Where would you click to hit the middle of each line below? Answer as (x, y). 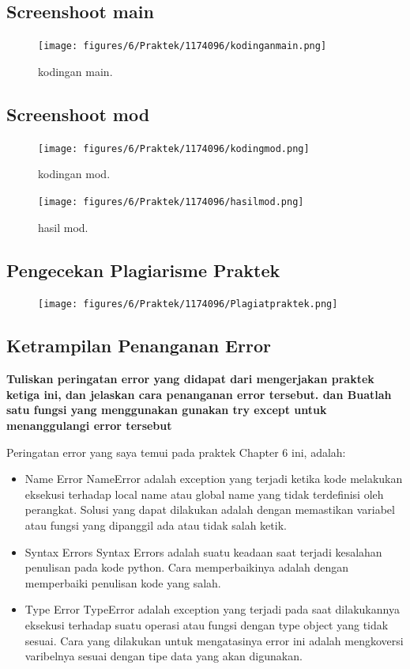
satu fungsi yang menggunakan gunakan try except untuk (167, 410)
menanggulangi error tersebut (89, 425)
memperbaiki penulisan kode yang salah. (123, 582)
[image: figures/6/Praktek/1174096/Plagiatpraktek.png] (188, 304)
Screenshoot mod (78, 114)
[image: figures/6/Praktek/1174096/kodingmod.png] (174, 148)
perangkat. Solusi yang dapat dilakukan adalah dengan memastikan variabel (210, 509)
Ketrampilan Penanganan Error (139, 346)
